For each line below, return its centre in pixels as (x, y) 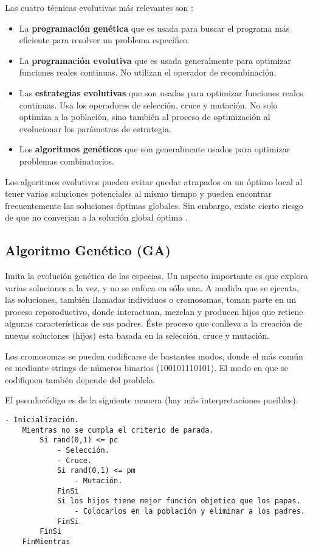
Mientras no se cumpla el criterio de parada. (118, 430)
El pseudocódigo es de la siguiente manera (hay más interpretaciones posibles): (152, 400)
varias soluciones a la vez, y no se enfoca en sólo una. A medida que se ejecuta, (152, 287)
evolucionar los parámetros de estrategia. (95, 128)
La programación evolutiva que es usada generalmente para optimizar (155, 60)
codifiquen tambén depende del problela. (80, 379)
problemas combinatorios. (67, 161)
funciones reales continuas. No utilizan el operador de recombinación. (148, 72)
